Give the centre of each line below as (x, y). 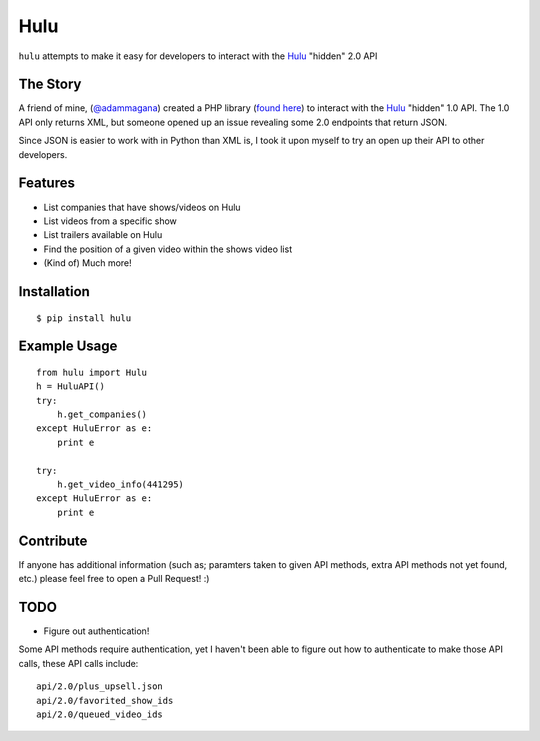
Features (46, 183)
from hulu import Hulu (92, 372)
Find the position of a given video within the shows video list (168, 249)
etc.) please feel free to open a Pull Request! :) (114, 579)
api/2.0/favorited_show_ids (105, 700)
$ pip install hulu (84, 318)
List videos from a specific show (110, 221)
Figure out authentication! (96, 631)
